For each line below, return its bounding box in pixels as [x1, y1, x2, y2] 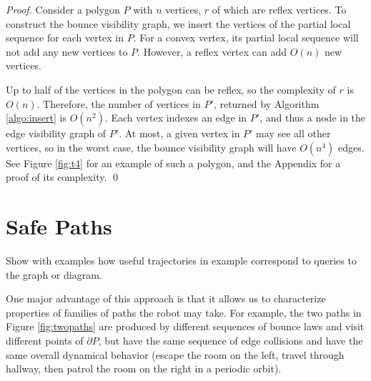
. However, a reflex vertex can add [137, 44, 287, 59]
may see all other [256, 126, 331, 141]
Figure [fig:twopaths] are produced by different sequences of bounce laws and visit [6, 319, 365, 334]
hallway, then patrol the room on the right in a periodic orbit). [6, 361, 282, 376]
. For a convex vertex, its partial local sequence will [133, 30, 359, 45]
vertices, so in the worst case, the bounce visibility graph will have [6, 139, 297, 154]
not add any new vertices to [6, 44, 128, 59]
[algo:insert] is [6, 110, 66, 125]
